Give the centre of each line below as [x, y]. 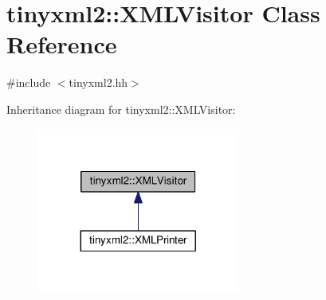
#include [29, 82]
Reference [62, 44]
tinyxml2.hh [98, 82]
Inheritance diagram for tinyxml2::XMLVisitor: [121, 109]
